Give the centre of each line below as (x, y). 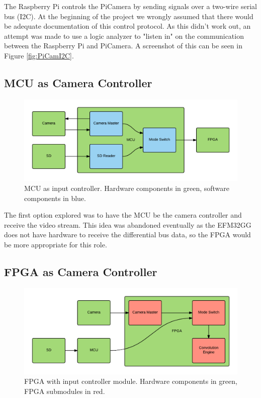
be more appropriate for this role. (56, 245)
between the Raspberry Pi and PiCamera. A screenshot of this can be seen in (123, 46)
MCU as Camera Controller (78, 82)
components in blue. (55, 198)
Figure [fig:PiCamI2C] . (39, 55)
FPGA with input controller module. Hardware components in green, (131, 381)
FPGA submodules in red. (65, 391)
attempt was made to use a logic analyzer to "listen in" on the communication (124, 36)
